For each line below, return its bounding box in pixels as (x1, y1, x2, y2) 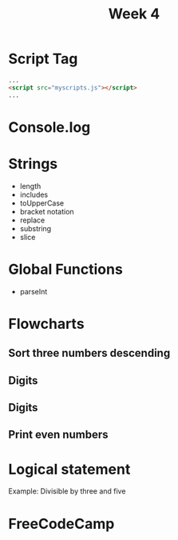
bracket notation (19, 206, 74, 216)
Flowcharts (8, 314, 85, 333)
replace (19, 215, 45, 225)
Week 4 (108, 5, 160, 23)
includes (19, 190, 49, 199)
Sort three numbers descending (8, 346, 171, 360)
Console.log (8, 118, 91, 136)
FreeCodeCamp (8, 514, 115, 533)
